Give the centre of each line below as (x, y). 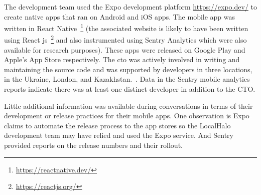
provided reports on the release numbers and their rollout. (93, 145)
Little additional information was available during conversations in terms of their (128, 106)
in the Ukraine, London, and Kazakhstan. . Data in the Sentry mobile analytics (127, 79)
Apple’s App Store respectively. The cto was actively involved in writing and (122, 59)
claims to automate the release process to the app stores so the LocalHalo (117, 125)
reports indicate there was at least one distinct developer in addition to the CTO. (130, 89)
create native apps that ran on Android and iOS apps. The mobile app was (120, 16)
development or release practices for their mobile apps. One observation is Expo (127, 116)
